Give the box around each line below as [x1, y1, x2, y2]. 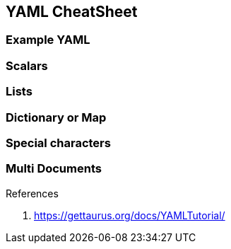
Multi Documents [6, 161, 102, 176]
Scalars [6, 58, 48, 73]
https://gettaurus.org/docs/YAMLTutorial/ [34, 209, 225, 221]
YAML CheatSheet [6, 3, 138, 21]
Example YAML [6, 33, 90, 47]
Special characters [6, 135, 111, 150]
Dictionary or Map [6, 110, 107, 124]
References [6, 187, 59, 199]
